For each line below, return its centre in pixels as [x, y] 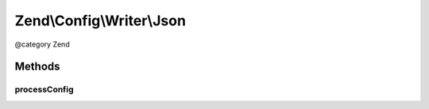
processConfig [44, 89]
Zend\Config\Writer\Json [100, 21]
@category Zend [43, 44]
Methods [37, 67]
